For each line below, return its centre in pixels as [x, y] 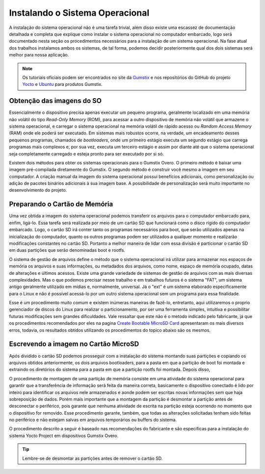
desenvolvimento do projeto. [38, 190]
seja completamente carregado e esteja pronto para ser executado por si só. [86, 154]
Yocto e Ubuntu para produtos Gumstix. [62, 84]
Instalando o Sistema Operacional [79, 13]
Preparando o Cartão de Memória [61, 204]
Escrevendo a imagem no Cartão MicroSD [74, 344]
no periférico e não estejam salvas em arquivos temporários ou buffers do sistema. [93, 420]
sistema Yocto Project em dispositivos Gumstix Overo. [64, 435]
